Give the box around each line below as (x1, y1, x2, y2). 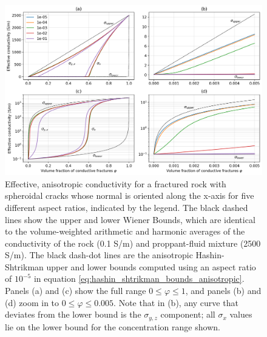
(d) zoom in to (5, 296, 59, 309)
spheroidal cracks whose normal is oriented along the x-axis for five (5, 189, 254, 202)
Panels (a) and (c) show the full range (5, 284, 146, 297)
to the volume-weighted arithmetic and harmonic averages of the (5, 225, 245, 238)
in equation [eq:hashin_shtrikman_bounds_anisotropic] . (33, 272, 245, 285)
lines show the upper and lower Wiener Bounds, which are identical (5, 213, 255, 225)
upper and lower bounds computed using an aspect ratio (46, 260, 256, 273)
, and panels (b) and (185, 284, 262, 297)
